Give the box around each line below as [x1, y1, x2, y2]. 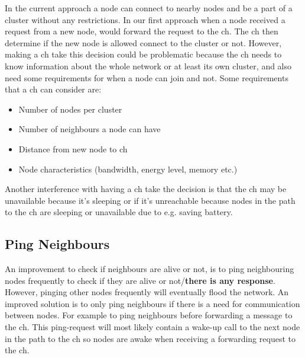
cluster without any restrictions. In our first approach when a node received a [5, 13, 285, 25]
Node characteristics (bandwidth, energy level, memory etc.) [18, 162, 238, 175]
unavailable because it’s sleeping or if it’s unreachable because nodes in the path [5, 194, 296, 206]
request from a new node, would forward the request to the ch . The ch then [5, 25, 278, 37]
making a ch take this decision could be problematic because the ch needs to [5, 48, 282, 60]
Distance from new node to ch [18, 142, 128, 155]
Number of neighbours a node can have [18, 123, 161, 135]
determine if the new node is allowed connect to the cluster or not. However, [5, 36, 282, 49]
